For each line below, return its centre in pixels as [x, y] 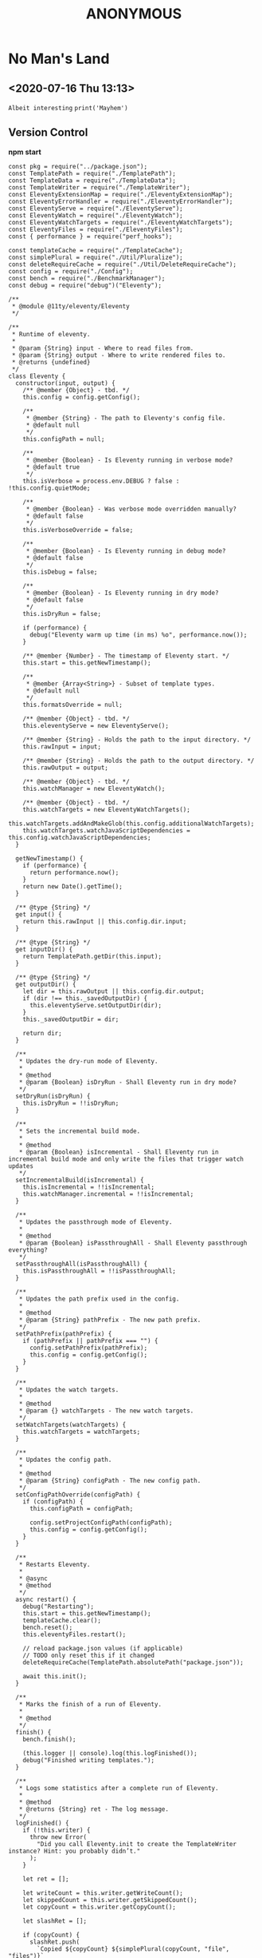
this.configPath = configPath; [81, 1508]
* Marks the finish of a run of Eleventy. [90, 1704]
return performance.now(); [74, 872]
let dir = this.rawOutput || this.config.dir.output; [113, 991]
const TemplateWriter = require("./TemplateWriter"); [100, 187]
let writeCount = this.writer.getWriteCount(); [103, 1893]
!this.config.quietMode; [49, 488]
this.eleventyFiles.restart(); [74, 1634]
